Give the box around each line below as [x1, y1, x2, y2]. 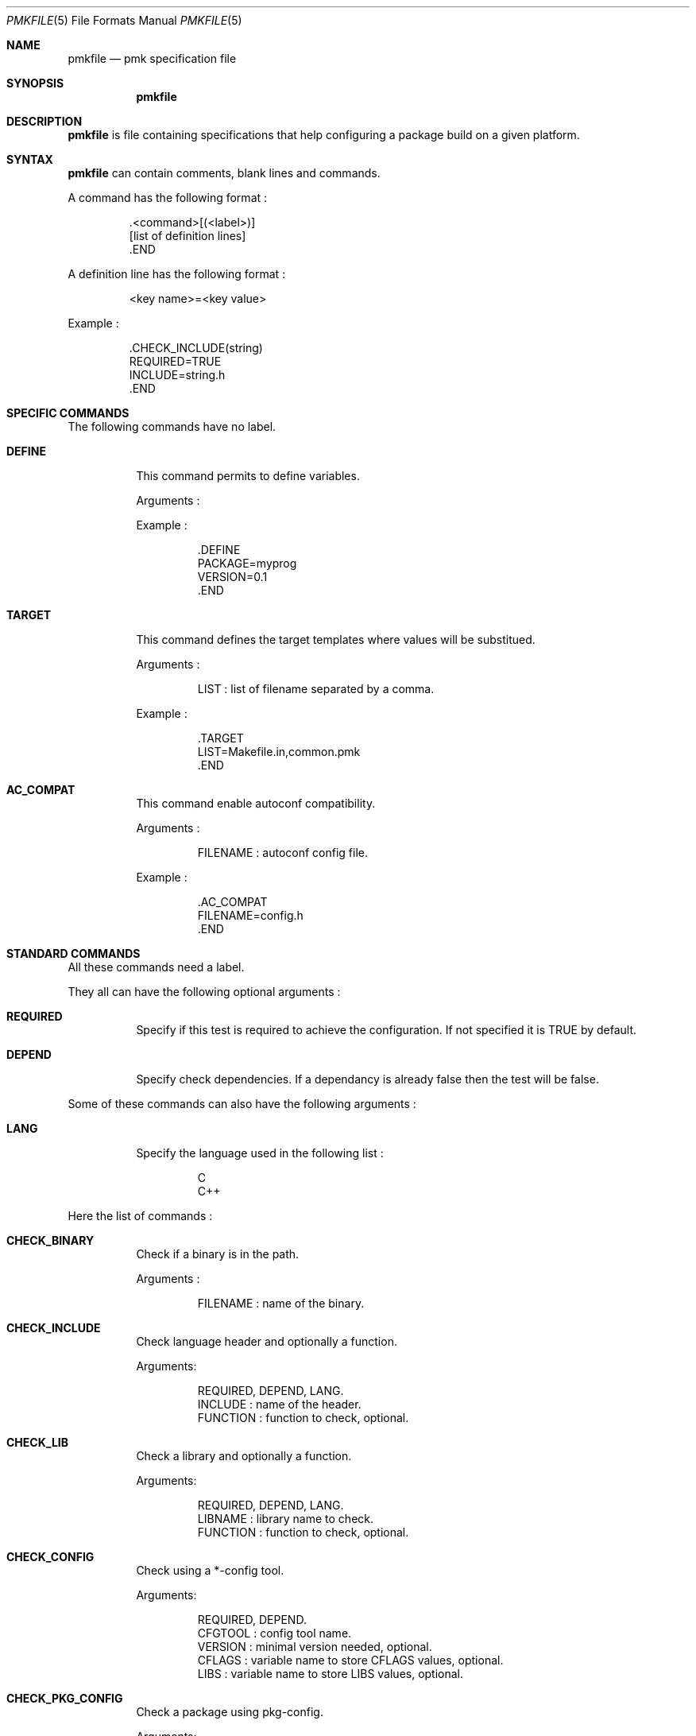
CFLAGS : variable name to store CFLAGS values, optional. [197, 1653, 504, 1667]
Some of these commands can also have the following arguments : [68, 1097, 416, 1110]
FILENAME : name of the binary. [197, 1296, 365, 1310]
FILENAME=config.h [197, 909, 304, 922]
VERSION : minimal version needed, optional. [197, 1640, 432, 1653]
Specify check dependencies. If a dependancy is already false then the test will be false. [136, 1072, 599, 1086]
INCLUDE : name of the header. [197, 1397, 362, 1411]
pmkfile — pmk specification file [68, 52, 237, 65]
